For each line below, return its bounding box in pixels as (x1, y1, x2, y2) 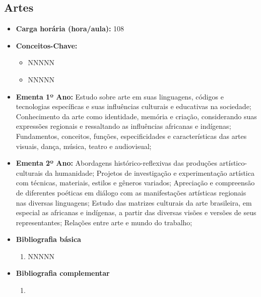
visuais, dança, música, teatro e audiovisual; (16, 140, 152, 151)
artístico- (219, 158, 247, 168)
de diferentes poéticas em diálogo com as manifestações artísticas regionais (16, 187, 246, 197)
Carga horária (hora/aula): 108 (16, 23, 124, 34)
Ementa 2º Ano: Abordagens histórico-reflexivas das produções (16, 158, 217, 168)
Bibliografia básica (16, 234, 81, 244)
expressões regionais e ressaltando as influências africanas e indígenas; (16, 121, 231, 131)
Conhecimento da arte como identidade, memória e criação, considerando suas (16, 111, 257, 121)
